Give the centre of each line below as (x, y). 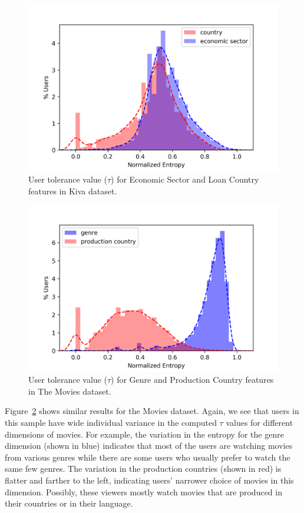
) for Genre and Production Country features (192, 380)
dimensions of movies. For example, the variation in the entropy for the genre (144, 434)
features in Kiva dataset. (73, 191)
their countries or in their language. (69, 503)
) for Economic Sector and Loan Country (185, 179)
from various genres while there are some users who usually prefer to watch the (148, 457)
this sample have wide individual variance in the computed (111, 422)
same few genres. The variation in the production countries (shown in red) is (143, 469)
